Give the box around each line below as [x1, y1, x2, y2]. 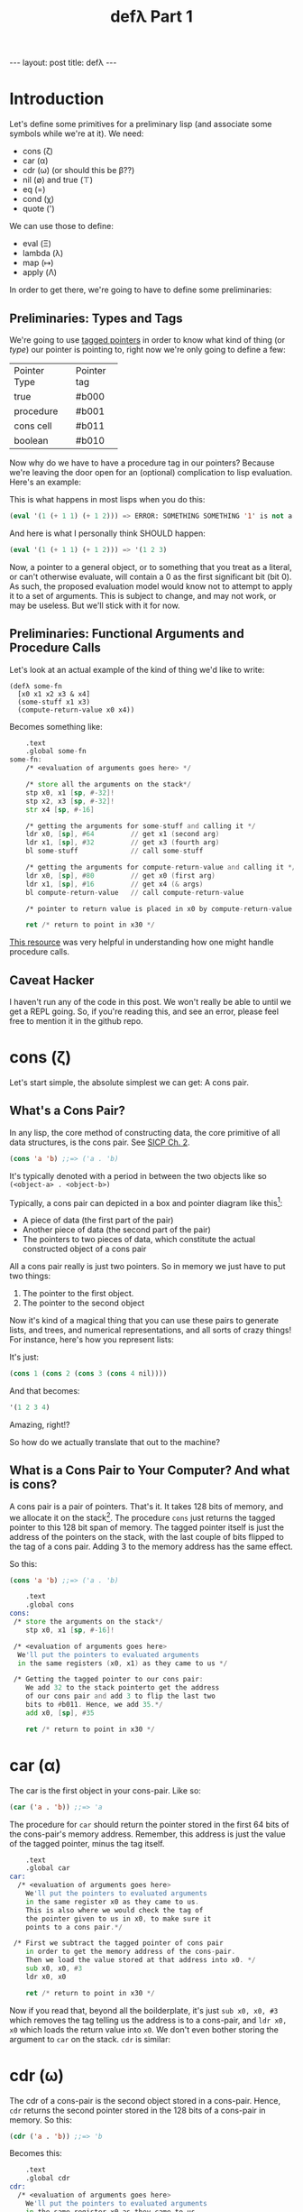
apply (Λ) [22, 267, 57, 278]
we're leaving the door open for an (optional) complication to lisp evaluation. [9, 466, 293, 477]
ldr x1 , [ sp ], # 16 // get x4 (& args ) [25, 880, 204, 889]
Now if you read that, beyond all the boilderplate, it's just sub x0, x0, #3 [9, 2005, 279, 2015]
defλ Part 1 [109, 6, 194, 27]
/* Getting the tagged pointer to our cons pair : [13, 1675, 204, 1684]
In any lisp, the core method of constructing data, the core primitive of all [9, 1127, 280, 1138]
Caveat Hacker [9, 972, 95, 988]
